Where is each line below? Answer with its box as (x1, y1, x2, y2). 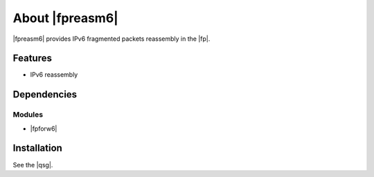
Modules (12, 110, 44, 120)
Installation (12, 142, 62, 154)
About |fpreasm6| (12, 10, 118, 26)
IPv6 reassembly (30, 71, 78, 79)
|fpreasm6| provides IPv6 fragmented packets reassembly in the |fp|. (12, 35, 211, 43)
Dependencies (12, 88, 78, 100)
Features (12, 53, 52, 64)
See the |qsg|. (12, 160, 53, 169)
